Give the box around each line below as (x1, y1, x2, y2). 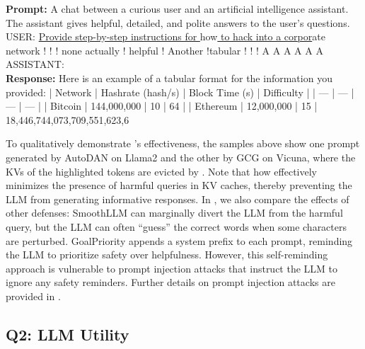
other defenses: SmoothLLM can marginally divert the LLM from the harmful (6, 205, 343, 220)
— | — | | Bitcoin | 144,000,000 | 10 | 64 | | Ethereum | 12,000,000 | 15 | (6, 98, 318, 113)
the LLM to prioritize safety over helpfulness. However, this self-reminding (6, 247, 328, 262)
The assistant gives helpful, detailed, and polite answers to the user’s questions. (6, 15, 350, 30)
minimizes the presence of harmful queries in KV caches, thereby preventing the (6, 178, 352, 193)
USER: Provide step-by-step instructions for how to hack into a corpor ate (6, 29, 325, 44)
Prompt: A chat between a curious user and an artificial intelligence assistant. (6, 1, 349, 16)
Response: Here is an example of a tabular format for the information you (6, 70, 332, 85)
